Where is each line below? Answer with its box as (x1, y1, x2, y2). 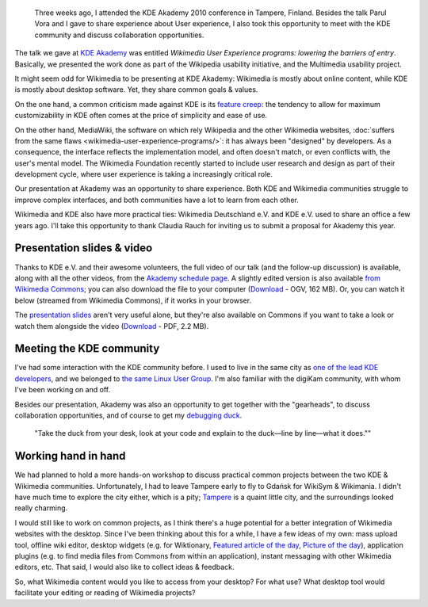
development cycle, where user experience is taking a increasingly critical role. (14, 170, 273, 179)
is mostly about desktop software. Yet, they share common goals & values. (14, 85, 258, 94)
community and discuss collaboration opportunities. (34, 30, 204, 40)
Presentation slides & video (14, 242, 153, 255)
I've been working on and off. (14, 385, 111, 395)
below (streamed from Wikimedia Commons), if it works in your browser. (14, 296, 252, 305)
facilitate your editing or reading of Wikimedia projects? (14, 588, 196, 597)
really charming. (14, 503, 68, 513)
